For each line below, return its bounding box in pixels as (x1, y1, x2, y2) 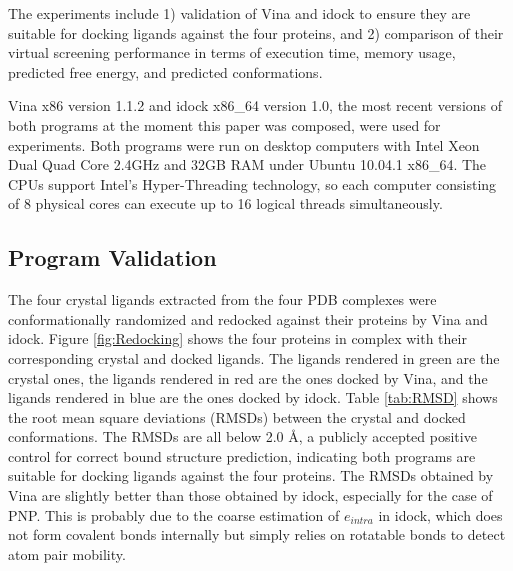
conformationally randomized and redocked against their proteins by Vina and (8, 308, 488, 329)
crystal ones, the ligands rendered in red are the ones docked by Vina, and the (8, 367, 488, 388)
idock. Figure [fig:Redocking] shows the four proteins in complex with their (8, 328, 467, 349)
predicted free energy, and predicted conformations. (8, 61, 323, 82)
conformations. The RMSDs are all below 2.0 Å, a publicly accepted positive (8, 426, 477, 447)
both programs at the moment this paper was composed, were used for (8, 114, 441, 135)
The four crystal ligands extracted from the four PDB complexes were (8, 289, 437, 310)
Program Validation (8, 242, 217, 273)
